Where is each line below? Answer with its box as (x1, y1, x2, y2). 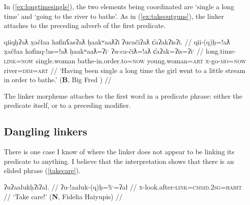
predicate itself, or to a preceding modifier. (4, 100, 131, 110)
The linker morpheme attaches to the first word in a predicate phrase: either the (4, 90, 243, 101)
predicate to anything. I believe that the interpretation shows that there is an (4, 156, 234, 166)
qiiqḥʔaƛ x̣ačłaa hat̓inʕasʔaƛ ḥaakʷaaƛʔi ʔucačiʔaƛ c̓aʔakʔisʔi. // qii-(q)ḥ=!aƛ (4, 36, 230, 46)
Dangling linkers (4, 124, 88, 139)
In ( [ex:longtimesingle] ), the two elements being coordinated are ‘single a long (4, 1, 234, 11)
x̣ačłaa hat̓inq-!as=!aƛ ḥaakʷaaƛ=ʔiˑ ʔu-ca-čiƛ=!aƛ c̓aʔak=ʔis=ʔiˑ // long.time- (4, 46, 236, 56)
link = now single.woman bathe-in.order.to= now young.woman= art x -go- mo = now (4, 55, 247, 65)
